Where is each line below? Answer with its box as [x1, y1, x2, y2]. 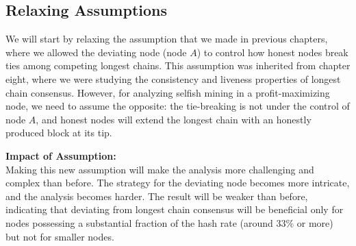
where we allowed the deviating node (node [5, 45, 187, 59]
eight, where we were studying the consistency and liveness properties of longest [5, 71, 341, 86]
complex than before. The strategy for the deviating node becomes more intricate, [5, 175, 350, 190]
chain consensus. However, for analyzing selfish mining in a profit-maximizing [5, 85, 330, 99]
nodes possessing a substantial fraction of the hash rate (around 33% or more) [5, 215, 333, 230]
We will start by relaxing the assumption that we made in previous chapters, [5, 32, 328, 46]
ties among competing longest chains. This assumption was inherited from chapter [5, 58, 351, 73]
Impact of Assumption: [5, 148, 116, 162]
